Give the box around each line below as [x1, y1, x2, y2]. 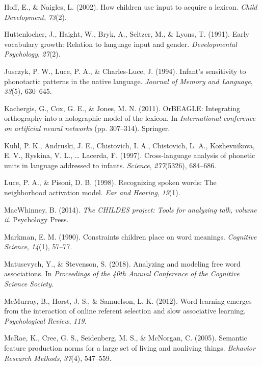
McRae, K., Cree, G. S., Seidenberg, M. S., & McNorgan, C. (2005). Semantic [4, 332, 247, 343]
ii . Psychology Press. [4, 214, 69, 225]
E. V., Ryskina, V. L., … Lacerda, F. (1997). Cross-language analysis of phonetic [4, 150, 255, 161]
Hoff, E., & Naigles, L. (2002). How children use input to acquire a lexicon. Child [4, 2, 257, 12]
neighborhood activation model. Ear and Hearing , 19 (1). [4, 187, 180, 197]
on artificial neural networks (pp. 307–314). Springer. [4, 122, 170, 133]
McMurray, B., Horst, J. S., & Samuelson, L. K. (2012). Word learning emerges [4, 295, 252, 306]
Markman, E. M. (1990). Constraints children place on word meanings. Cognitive [4, 231, 257, 242]
